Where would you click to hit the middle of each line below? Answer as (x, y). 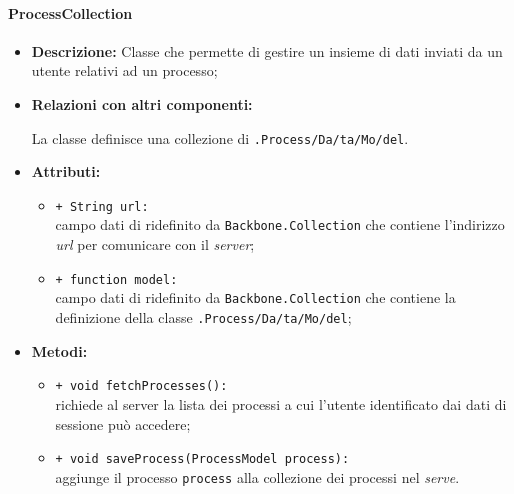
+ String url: (102, 206)
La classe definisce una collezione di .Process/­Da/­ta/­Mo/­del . (220, 137)
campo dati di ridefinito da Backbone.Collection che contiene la (255, 297)
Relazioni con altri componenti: (142, 103)
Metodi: (59, 350)
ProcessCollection (70, 12)
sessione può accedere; (123, 423)
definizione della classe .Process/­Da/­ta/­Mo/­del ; (203, 317)
